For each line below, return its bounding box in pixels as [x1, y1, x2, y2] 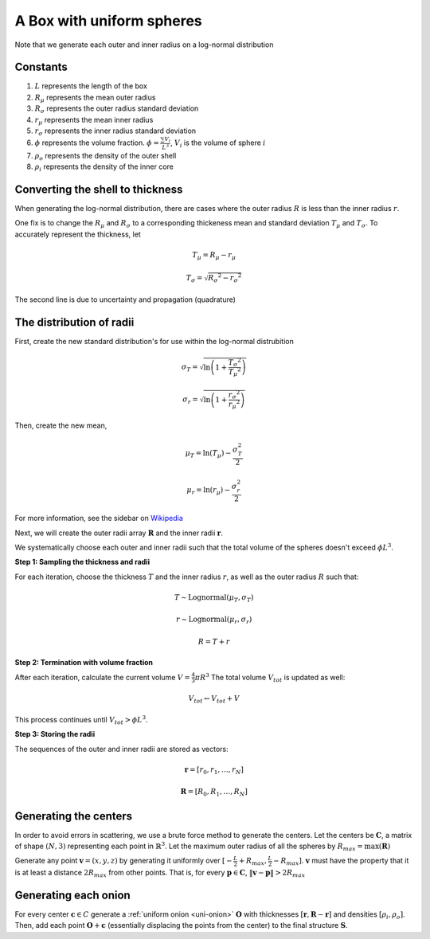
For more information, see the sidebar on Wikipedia [14, 514, 183, 523]
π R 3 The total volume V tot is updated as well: [194, 671, 346, 684]
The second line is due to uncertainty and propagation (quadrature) [14, 295, 236, 304]
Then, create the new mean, [14, 421, 107, 430]
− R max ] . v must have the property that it [273, 856, 409, 867]
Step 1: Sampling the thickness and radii [14, 558, 150, 567]
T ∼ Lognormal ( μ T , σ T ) [174, 593, 254, 604]
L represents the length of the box [34, 81, 147, 91]
